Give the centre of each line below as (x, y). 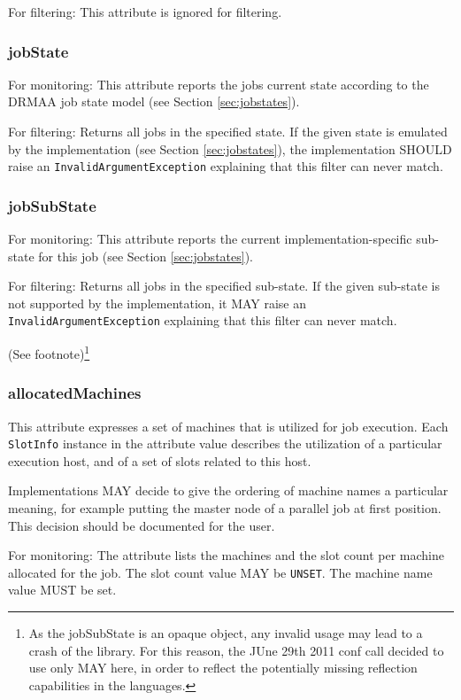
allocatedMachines (75, 393)
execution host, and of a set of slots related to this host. (160, 460)
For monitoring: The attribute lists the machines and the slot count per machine (226, 555)
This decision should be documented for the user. (142, 525)
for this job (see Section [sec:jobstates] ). (146, 256)
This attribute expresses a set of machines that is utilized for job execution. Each (228, 426)
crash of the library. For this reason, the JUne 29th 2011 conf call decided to (236, 650)
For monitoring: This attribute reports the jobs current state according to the (219, 84)
